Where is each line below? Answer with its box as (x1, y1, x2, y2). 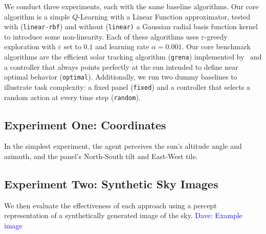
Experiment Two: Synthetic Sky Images (4, 176, 218, 192)
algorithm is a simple (4, 11, 70, 22)
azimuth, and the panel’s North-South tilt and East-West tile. (4, 151, 198, 162)
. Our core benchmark (182, 41, 251, 52)
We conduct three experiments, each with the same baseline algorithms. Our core (4, 1, 259, 11)
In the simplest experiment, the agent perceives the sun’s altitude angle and (4, 141, 242, 151)
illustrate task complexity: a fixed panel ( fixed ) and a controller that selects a (4, 81, 251, 92)
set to (63, 41, 81, 52)
